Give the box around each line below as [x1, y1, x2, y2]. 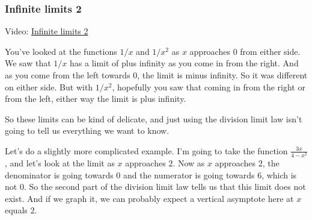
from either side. [240, 45, 301, 57]
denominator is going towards [5, 168, 114, 181]
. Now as [173, 157, 205, 169]
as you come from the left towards [5, 69, 130, 81]
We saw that [5, 57, 51, 69]
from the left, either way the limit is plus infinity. [5, 92, 186, 105]
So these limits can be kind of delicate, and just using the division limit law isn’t [5, 112, 302, 125]
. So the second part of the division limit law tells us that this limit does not [23, 180, 306, 193]
